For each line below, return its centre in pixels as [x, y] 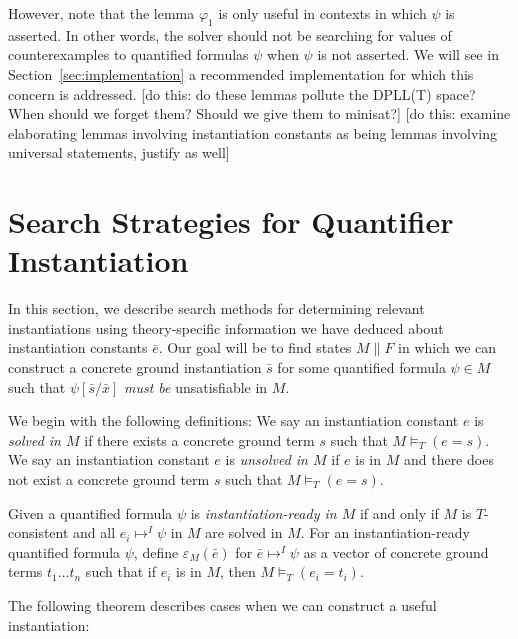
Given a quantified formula [90, 512]
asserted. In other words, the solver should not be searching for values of [230, 34]
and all [94, 532]
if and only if [399, 512]
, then [238, 571]
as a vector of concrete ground [396, 551]
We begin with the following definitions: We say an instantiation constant [233, 420]
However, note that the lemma [101, 13]
